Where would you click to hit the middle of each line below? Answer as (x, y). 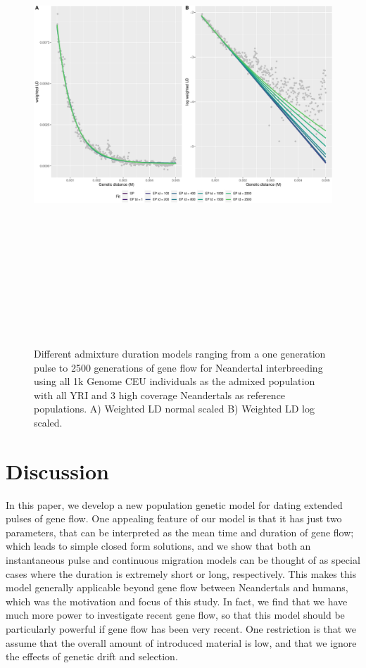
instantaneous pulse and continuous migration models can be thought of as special (183, 559)
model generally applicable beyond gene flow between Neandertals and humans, (177, 587)
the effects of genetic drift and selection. (92, 656)
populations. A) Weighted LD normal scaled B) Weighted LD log (175, 409)
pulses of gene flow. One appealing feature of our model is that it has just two (174, 518)
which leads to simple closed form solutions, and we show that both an (158, 546)
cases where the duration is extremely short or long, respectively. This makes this (181, 573)
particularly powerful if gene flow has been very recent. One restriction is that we (181, 628)
